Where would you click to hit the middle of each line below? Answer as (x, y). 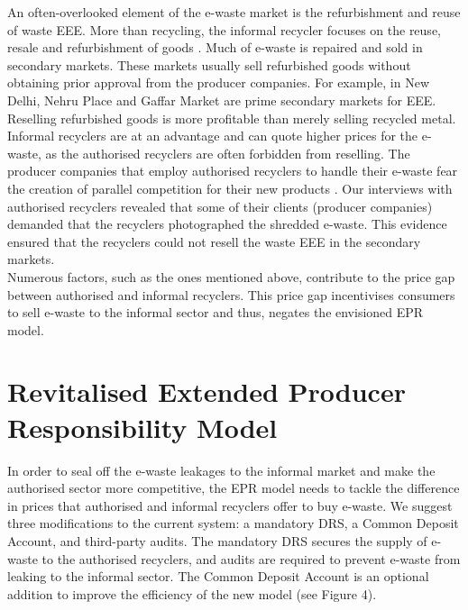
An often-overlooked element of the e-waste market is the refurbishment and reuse (234, 12)
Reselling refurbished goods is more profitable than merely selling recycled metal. (232, 118)
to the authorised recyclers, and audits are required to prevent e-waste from (251, 558)
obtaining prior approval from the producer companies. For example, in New (219, 82)
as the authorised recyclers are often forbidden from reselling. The (228, 153)
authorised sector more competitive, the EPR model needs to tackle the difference (234, 488)
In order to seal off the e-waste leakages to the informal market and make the (221, 470)
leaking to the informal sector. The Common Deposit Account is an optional (218, 576)
